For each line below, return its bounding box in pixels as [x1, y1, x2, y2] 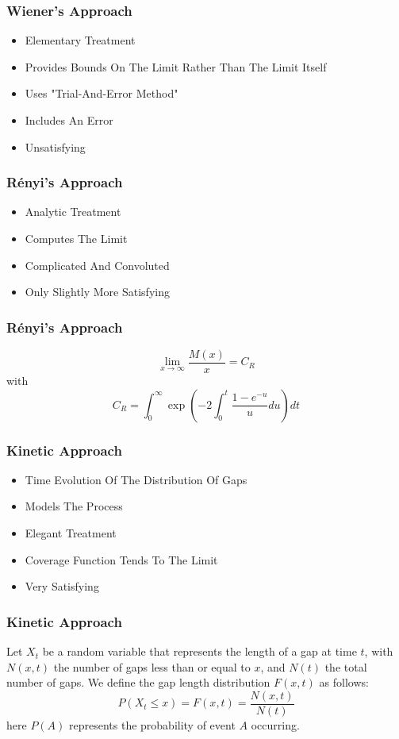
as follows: [319, 674, 369, 691]
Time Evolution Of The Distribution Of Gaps [25, 471, 247, 487]
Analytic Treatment [25, 203, 121, 220]
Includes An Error [25, 112, 113, 128]
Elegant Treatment [25, 525, 117, 541]
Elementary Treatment [25, 32, 136, 48]
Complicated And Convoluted [25, 256, 170, 273]
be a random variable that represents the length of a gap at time [42, 643, 357, 660]
